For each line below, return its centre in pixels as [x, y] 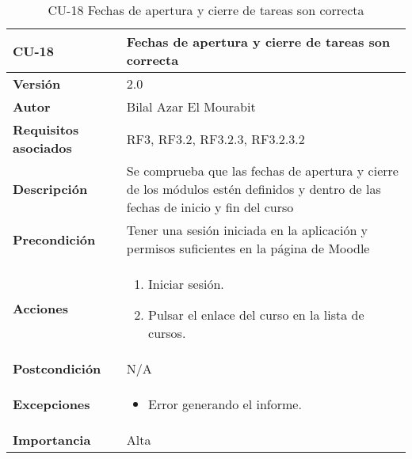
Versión [37, 83]
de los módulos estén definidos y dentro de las [254, 189]
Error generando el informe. [225, 404]
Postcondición [57, 368]
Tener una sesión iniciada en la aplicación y [247, 230]
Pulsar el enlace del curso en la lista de [256, 315]
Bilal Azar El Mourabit [191, 106]
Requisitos [46, 129]
